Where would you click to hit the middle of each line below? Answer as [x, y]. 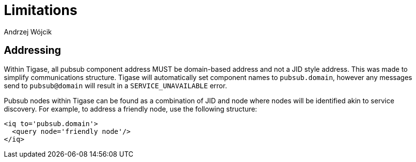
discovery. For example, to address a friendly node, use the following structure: [131, 109]
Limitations [41, 10]
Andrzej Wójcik [28, 32]
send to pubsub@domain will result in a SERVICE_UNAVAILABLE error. [116, 85]
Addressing [32, 50]
